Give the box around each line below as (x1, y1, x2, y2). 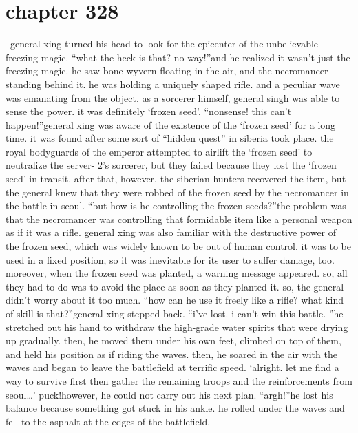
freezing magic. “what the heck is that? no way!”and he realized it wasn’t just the (6, 50, 350, 64)
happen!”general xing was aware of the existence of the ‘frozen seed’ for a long (6, 117, 336, 131)
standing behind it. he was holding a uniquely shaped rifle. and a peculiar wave (6, 76, 340, 91)
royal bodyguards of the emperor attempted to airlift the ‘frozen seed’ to (6, 144, 313, 158)
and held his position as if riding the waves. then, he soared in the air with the (6, 346, 337, 361)
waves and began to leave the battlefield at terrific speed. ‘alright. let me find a (6, 360, 339, 374)
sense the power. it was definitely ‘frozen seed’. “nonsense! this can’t (6, 104, 292, 118)
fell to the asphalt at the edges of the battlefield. (6, 414, 211, 428)
